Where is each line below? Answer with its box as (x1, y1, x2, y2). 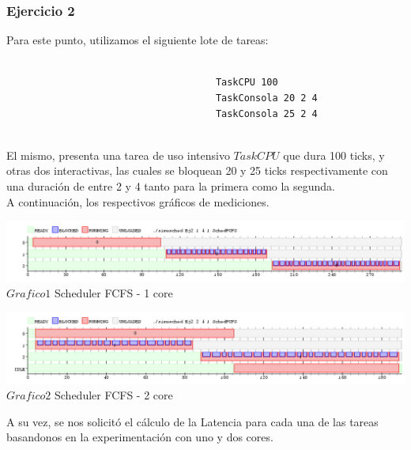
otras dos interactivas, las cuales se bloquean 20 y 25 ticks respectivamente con (6, 162, 388, 179)
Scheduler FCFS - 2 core (54, 387, 173, 403)
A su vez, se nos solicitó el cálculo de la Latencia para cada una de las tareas (6, 413, 379, 429)
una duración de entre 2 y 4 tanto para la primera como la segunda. (6, 177, 335, 194)
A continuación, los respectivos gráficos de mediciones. (6, 193, 270, 210)
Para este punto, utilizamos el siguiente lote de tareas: (6, 32, 269, 48)
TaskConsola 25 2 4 (215, 108, 318, 119)
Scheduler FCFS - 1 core (54, 284, 173, 301)
